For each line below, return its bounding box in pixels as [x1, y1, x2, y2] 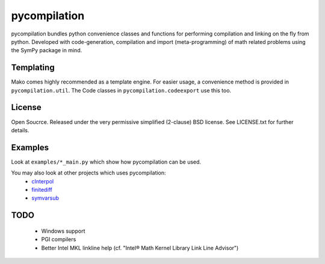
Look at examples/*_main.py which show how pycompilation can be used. [11, 158, 202, 165]
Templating [11, 63, 55, 73]
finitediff [31, 186, 52, 193]
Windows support [41, 227, 85, 235]
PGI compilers [41, 236, 76, 243]
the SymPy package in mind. [11, 47, 82, 54]
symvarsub [31, 194, 60, 201]
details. [11, 126, 29, 134]
